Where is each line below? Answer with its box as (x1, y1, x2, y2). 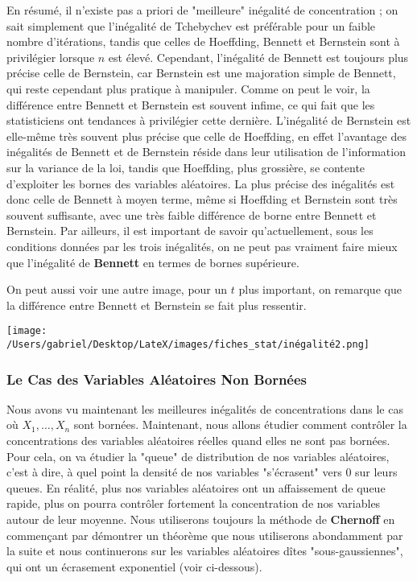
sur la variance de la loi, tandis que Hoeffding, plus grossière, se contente (6, 159, 365, 175)
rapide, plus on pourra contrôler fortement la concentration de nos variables (6, 495, 381, 512)
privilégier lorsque (6, 48, 95, 65)
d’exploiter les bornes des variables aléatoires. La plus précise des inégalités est (6, 175, 395, 192)
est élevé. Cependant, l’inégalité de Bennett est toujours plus (108, 48, 409, 65)
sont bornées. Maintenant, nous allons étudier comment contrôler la (73, 416, 407, 433)
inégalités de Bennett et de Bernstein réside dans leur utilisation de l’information (6, 143, 406, 160)
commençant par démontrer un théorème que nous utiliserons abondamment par (6, 526, 403, 543)
